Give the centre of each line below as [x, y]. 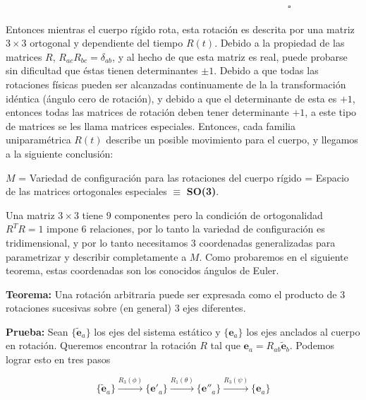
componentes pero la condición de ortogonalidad [219, 214]
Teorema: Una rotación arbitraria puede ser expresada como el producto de [171, 294]
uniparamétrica [38, 140]
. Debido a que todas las [266, 70]
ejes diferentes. [214, 308]
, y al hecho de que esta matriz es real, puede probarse [230, 56]
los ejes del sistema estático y [157, 331]
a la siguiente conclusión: [60, 153]
